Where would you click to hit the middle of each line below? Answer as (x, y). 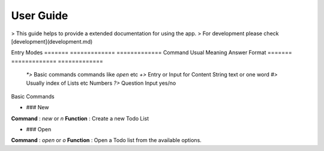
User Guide (40, 16)
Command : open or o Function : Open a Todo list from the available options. (106, 140)
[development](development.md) (52, 41)
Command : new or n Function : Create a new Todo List (80, 118)
